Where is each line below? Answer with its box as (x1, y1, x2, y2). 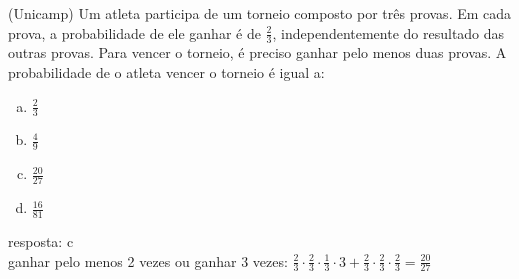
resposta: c (8, 230, 74, 251)
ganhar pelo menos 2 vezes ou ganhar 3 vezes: (8, 250, 288, 271)
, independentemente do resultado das (272, 22, 505, 43)
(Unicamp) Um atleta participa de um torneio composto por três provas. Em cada (8, 3, 512, 23)
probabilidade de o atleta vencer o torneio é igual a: (8, 62, 325, 83)
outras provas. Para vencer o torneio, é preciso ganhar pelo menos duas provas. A (8, 42, 507, 63)
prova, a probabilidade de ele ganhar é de (8, 22, 261, 43)
